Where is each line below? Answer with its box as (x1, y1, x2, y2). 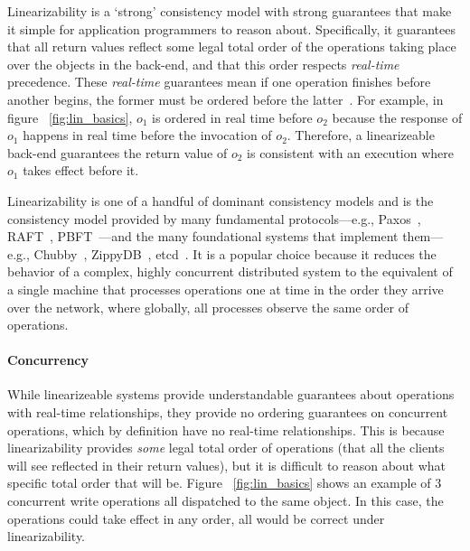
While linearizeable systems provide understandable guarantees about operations (7, 385, 455, 404)
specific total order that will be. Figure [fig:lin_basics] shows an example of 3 (7, 473, 442, 492)
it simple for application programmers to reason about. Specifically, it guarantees (7, 19, 456, 38)
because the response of (332, 107, 463, 126)
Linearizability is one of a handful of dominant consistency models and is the (7, 191, 434, 210)
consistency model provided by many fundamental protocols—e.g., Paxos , (7, 209, 421, 228)
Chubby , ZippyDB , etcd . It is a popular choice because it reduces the (33, 244, 437, 263)
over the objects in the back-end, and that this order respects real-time (7, 54, 399, 73)
